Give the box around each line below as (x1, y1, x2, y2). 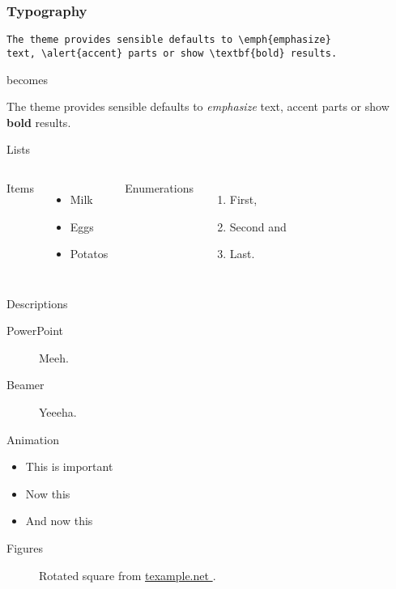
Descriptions (6, 294, 68, 311)
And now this (25, 512, 93, 529)
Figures (6, 540, 44, 557)
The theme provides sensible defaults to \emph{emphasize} (6, 34, 331, 46)
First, (229, 190, 258, 207)
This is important (25, 458, 113, 475)
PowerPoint (6, 322, 64, 339)
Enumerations (125, 179, 194, 196)
